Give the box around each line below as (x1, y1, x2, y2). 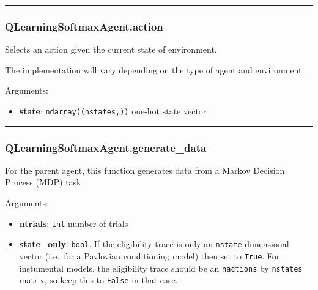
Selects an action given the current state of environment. (5, 43, 217, 56)
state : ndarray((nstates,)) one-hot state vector (19, 105, 207, 117)
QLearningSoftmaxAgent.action (5, 18, 163, 34)
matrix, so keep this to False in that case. (19, 273, 178, 286)
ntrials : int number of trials (19, 217, 128, 229)
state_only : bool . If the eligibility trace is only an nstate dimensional (19, 237, 289, 250)
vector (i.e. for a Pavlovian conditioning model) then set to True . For (19, 249, 280, 262)
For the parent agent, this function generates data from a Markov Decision (5, 163, 285, 176)
